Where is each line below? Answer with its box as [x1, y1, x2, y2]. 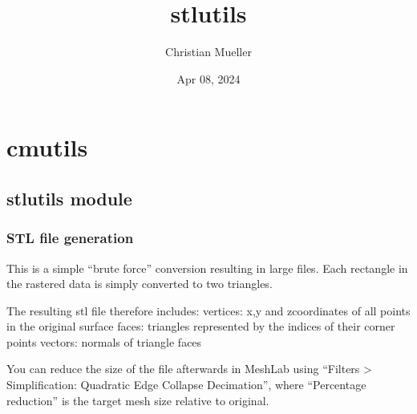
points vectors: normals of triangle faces [6, 333, 202, 350]
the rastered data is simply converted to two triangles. [6, 275, 273, 292]
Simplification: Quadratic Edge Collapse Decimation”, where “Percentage [6, 376, 366, 393]
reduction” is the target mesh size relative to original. [6, 392, 269, 408]
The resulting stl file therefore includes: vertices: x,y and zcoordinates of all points [6, 302, 411, 319]
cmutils [6, 131, 88, 164]
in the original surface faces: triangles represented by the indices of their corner [6, 318, 395, 335]
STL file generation [6, 228, 134, 248]
